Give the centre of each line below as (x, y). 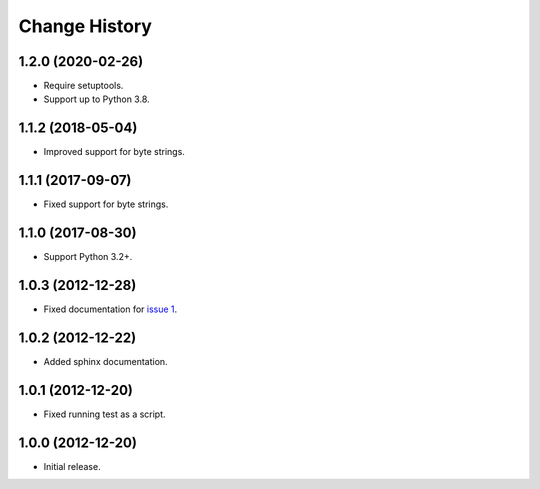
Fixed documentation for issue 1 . (110, 309)
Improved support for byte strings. (114, 152)
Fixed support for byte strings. (106, 204)
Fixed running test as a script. (104, 414)
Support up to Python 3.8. (96, 99)
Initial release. (72, 466)
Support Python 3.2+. (88, 257)
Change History (85, 26)
